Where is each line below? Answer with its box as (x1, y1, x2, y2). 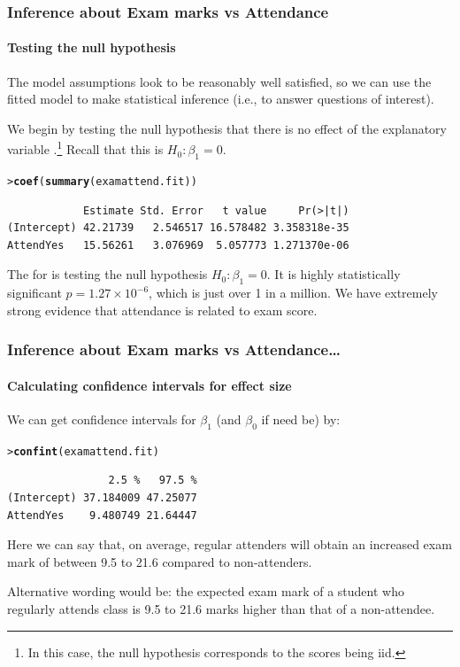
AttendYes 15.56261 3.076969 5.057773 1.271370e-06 (7, 238, 349, 252)
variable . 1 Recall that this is (7, 137, 164, 159)
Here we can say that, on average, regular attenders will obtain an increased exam (7, 535, 452, 554)
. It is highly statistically (266, 265, 401, 283)
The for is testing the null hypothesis (7, 265, 208, 283)
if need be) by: (261, 409, 341, 428)
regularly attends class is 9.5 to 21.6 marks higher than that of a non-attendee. (7, 599, 435, 617)
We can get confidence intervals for (7, 409, 196, 428)
